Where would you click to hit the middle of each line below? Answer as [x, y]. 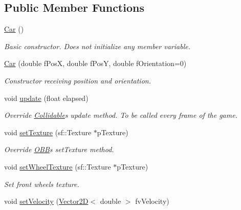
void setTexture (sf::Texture [48, 132]
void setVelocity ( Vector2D [46, 201]
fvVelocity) [152, 201]
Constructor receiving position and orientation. [78, 80]
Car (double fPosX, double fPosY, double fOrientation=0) [95, 63]
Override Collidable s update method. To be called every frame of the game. [121, 115]
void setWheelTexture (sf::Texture [58, 166]
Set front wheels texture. [42, 184]
